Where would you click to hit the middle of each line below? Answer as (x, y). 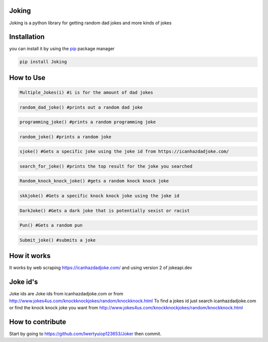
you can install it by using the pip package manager (62, 49)
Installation (27, 37)
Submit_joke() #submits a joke (58, 240)
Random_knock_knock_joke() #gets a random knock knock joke (94, 181)
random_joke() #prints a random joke (66, 137)
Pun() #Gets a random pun (51, 225)
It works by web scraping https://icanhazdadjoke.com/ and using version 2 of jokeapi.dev (101, 268)
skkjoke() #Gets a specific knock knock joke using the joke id (100, 196)
